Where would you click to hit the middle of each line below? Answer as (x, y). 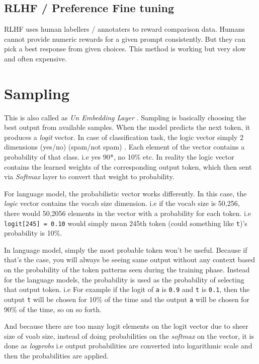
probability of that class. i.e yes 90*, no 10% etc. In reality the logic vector (119, 157)
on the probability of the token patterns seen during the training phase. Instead (127, 270)
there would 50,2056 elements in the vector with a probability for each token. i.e (127, 213)
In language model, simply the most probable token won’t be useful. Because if (126, 249)
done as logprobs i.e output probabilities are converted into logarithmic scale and (128, 346)
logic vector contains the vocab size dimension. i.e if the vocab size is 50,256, (122, 203)
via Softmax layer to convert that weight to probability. (89, 176)
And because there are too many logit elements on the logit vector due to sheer (126, 326)
